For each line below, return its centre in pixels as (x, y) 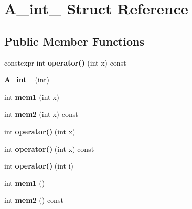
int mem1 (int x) (32, 97)
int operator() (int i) (39, 166)
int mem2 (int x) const (41, 114)
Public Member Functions (74, 41)
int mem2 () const (34, 200)
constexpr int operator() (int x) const (65, 62)
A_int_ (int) (27, 80)
